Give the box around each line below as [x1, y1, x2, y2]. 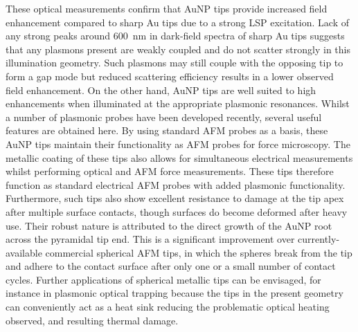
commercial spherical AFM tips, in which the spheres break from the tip [45, 245, 352, 259]
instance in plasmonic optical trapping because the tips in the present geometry [6, 286, 343, 300]
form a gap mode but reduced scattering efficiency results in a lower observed [6, 68, 334, 83]
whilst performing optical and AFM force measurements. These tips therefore [6, 164, 334, 178]
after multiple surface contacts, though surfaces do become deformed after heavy [6, 204, 348, 219]
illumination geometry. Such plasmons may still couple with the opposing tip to [6, 55, 343, 70]
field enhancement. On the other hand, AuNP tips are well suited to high [6, 82, 316, 97]
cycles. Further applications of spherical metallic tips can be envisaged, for [6, 272, 321, 286]
